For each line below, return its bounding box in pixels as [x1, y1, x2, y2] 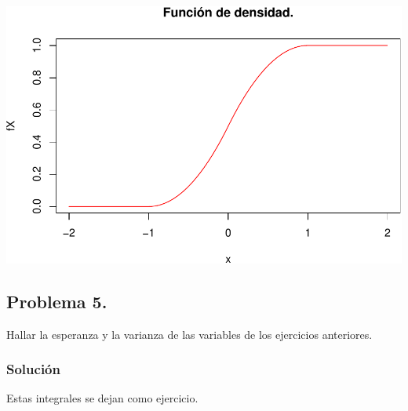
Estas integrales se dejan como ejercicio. [6, 390, 199, 406]
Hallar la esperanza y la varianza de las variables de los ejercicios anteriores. [6, 326, 373, 342]
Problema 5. [6, 289, 107, 313]
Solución [6, 359, 60, 379]
